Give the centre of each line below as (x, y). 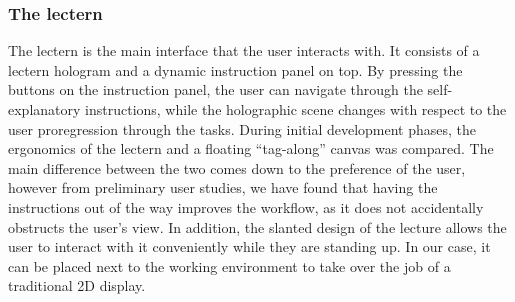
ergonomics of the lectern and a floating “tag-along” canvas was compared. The (251, 148)
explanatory (44, 109)
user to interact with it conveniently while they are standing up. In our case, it (249, 246)
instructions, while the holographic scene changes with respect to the (296, 109)
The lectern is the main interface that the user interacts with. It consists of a (244, 50)
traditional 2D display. (77, 285)
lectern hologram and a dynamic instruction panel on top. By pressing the (235, 69)
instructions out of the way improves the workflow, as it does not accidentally (246, 206)
